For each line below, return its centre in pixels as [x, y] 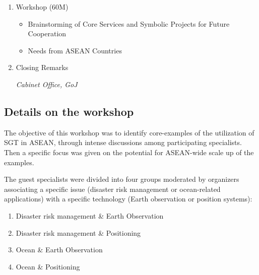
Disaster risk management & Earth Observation [90, 215]
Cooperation [47, 33]
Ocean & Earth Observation [59, 250]
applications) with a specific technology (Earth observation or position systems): [128, 199]
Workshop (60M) [42, 7]
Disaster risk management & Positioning [78, 232]
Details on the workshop [69, 111]
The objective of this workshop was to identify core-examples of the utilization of [129, 132]
